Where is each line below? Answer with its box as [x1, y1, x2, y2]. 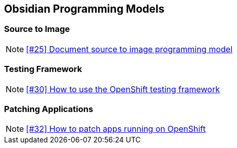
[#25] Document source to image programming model [26, 44, 233, 54]
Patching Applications [4, 103, 94, 114]
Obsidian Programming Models [4, 3, 165, 15]
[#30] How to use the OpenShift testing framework [26, 84, 220, 94]
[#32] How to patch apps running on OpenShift [26, 124, 206, 134]
